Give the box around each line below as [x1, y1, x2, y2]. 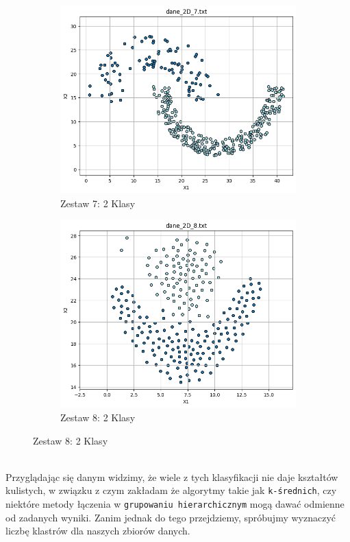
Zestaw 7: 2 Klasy [60, 196, 136, 210]
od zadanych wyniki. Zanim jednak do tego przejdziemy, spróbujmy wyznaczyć [5, 510, 336, 524]
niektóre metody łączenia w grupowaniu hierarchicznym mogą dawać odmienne [5, 497, 345, 510]
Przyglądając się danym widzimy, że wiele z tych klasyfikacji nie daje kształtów [5, 469, 338, 484]
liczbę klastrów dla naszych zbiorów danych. [5, 523, 190, 538]
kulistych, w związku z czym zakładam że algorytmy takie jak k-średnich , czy [5, 483, 337, 497]
